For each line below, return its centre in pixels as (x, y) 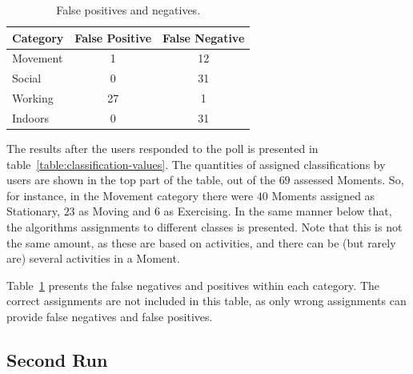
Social (27, 78)
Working (33, 98)
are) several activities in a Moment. (93, 258)
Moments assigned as (323, 195)
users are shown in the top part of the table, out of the (141, 180)
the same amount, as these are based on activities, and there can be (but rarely (201, 242)
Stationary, (33, 211)
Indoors (31, 117)
